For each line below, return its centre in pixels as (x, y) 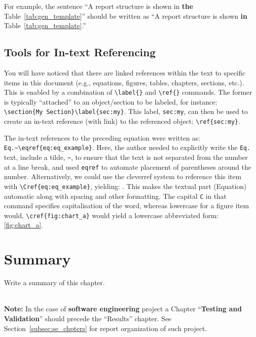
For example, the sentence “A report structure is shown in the (99, 6)
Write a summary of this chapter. (55, 282)
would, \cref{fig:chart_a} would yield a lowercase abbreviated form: (111, 215)
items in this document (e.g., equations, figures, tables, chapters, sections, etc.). (124, 82)
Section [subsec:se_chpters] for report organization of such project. (106, 328)
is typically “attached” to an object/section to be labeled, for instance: (111, 101)
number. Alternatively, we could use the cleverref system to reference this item (123, 176)
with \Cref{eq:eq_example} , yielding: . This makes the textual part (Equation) (125, 186)
